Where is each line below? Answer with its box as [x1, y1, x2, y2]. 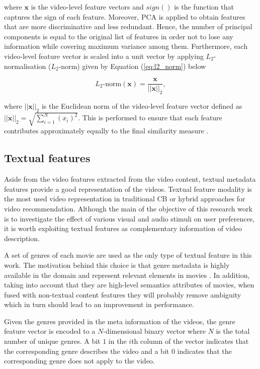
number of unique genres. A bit [4, 336, 101, 346]
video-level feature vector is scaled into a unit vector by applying [4, 50, 204, 61]
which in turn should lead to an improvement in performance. [4, 299, 194, 310]
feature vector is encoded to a [4, 326, 96, 336]
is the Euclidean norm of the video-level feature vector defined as [41, 101, 242, 111]
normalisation [4, 60, 46, 71]
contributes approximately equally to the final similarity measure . [4, 125, 209, 136]
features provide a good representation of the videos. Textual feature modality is [4, 183, 252, 194]
